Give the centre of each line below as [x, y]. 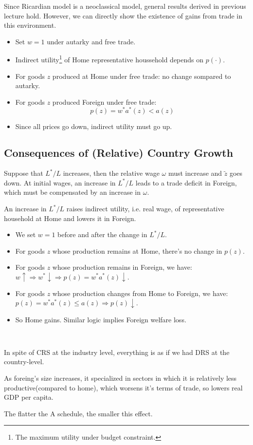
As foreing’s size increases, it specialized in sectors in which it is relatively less [120, 378]
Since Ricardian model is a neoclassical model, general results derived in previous [125, 6]
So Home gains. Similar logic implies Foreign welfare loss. [101, 319]
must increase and [195, 173]
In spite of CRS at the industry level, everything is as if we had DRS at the [117, 352]
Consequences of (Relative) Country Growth [119, 153]
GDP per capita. [29, 397]
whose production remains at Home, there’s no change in [137, 250]
